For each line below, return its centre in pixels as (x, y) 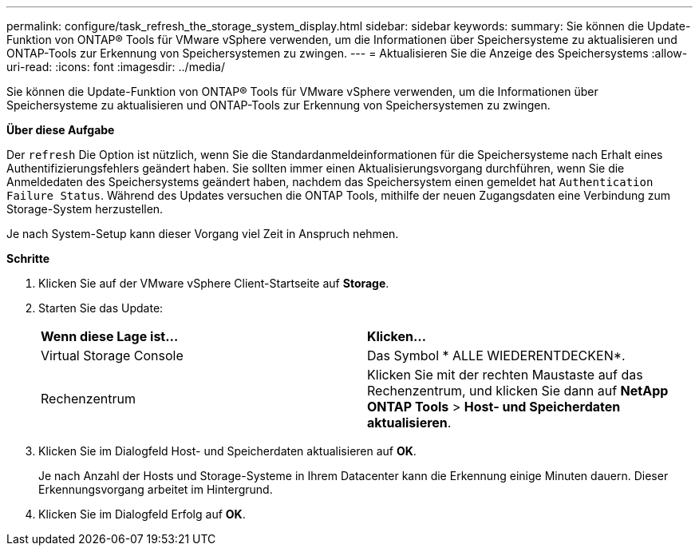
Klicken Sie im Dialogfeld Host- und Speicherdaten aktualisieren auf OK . (227, 451)
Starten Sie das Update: (101, 308)
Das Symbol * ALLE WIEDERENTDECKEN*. (496, 355)
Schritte (28, 258)
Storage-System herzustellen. (85, 209)
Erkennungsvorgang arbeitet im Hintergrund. (156, 489)
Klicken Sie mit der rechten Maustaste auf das (505, 375)
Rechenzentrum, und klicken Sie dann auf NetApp (518, 391)
